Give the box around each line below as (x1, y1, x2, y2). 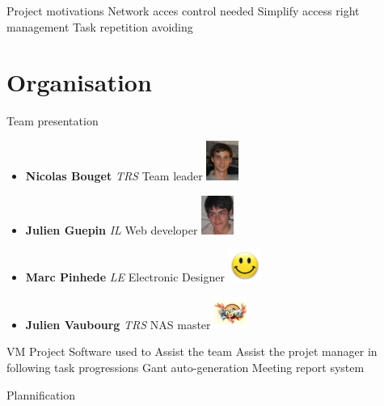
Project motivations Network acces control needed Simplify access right (6, 2, 360, 19)
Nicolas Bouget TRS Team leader (25, 167, 203, 184)
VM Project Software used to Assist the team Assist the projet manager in (6, 343, 378, 360)
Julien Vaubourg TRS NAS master (25, 315, 211, 332)
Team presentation (6, 112, 99, 129)
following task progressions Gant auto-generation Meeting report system (6, 358, 365, 375)
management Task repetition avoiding (6, 18, 193, 35)
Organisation (6, 66, 152, 99)
